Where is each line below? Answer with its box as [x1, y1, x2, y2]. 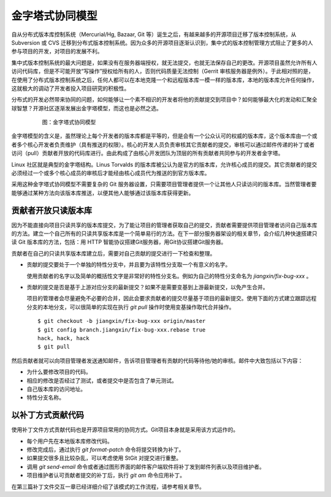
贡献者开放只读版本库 [11, 205, 92, 216]
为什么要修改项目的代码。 [26, 368, 91, 376]
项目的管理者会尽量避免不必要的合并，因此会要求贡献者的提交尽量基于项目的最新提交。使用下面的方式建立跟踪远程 [26, 295, 317, 302]
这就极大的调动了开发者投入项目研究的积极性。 [11, 85, 130, 92]
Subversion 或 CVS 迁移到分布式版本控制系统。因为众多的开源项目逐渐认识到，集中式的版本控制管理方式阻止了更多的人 [11, 39, 313, 46]
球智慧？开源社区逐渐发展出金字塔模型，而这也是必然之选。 [11, 104, 162, 112]
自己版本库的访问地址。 [26, 385, 86, 392]
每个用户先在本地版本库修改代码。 [26, 437, 113, 444]
